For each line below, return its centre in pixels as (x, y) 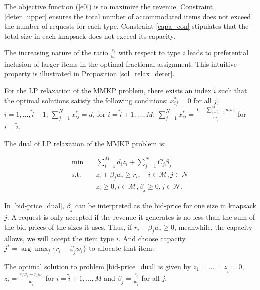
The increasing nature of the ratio (56, 53)
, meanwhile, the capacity (213, 227)
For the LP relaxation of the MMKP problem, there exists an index (108, 91)
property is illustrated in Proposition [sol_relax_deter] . (90, 74)
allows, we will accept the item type (59, 238)
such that (233, 91)
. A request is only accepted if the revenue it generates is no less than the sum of (131, 217)
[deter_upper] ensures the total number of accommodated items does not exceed (128, 16)
